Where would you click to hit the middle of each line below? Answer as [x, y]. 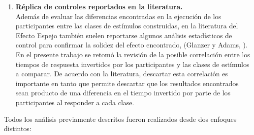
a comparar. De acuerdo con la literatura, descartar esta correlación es [122, 74]
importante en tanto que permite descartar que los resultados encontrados [127, 83]
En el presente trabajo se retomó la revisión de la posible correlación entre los [133, 54]
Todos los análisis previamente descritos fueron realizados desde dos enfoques [120, 119]
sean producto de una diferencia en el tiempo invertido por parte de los [123, 93]
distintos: [18, 128]
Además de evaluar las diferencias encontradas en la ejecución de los [118, 16]
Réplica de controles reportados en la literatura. [99, 6]
